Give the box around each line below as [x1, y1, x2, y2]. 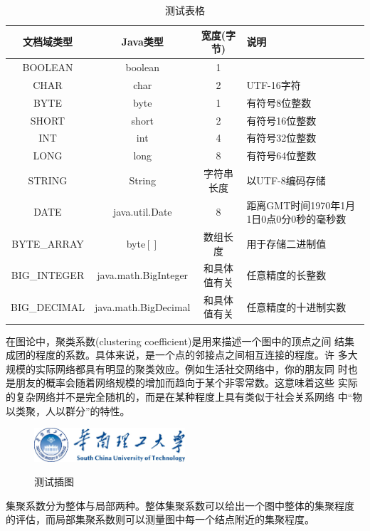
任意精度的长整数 [246, 268, 327, 283]
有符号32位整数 [246, 130, 317, 145]
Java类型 [121, 34, 164, 49]
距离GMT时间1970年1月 [246, 197, 356, 212]
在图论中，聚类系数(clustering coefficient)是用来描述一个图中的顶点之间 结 [6, 333, 345, 348]
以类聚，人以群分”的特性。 [6, 403, 130, 418]
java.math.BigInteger [97, 268, 189, 283]
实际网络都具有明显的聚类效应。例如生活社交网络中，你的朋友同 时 [35, 361, 348, 376]
